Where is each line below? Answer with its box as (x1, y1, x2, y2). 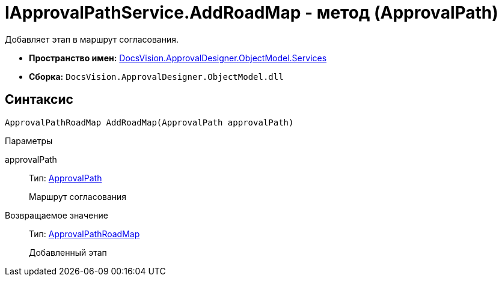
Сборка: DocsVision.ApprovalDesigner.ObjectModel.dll (29, 71, 284, 82)
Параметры (5, 135, 53, 146)
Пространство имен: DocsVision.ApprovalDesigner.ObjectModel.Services (29, 52, 327, 63)
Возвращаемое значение (5, 210, 108, 220)
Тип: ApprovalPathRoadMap (29, 228, 140, 239)
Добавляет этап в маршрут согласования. (5, 34, 179, 44)
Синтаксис (5, 92, 73, 107)
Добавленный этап (29, 247, 107, 258)
